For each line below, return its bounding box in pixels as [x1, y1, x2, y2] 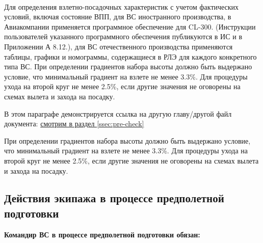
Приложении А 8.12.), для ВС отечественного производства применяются [4, 41, 233, 51]
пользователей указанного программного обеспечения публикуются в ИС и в [4, 31, 242, 42]
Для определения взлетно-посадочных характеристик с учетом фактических [4, 1, 239, 12]
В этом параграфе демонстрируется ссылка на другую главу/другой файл [4, 108, 232, 119]
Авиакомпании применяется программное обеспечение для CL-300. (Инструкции [4, 21, 256, 32]
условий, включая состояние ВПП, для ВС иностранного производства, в [4, 11, 231, 22]
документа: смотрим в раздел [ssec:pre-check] [4, 118, 144, 129]
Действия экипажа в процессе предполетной [4, 190, 224, 206]
